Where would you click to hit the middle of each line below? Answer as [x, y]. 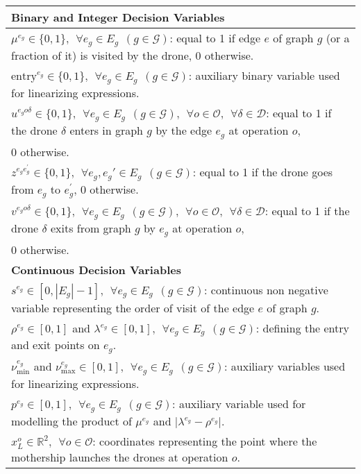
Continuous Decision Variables [96, 269]
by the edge [184, 130]
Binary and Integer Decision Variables [118, 17]
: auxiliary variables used [285, 366]
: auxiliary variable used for [239, 404]
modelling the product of [72, 421]
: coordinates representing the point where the [205, 441]
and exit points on [56, 345]
